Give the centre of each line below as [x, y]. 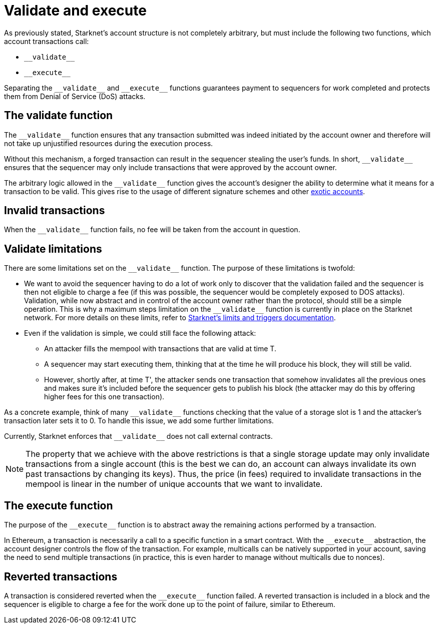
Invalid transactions [55, 211]
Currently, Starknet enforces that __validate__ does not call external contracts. [138, 436]
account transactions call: [47, 41]
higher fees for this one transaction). [104, 397]
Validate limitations [53, 249]
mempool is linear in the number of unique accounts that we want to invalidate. [174, 484]
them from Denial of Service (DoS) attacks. [75, 96]
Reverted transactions [61, 576]
